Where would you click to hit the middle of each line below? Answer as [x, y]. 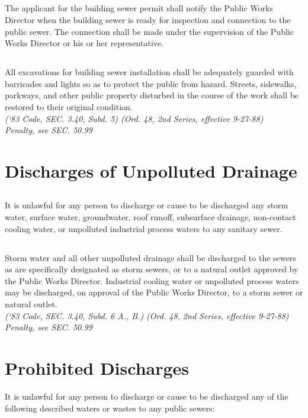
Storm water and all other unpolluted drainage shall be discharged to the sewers [150, 257]
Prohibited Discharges [97, 368]
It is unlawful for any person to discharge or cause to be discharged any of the [147, 396]
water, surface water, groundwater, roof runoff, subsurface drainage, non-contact [150, 217]
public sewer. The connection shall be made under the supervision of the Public [149, 31]
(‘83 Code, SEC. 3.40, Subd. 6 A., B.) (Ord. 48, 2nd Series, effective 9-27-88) [147, 315]
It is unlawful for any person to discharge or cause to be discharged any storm [147, 205]
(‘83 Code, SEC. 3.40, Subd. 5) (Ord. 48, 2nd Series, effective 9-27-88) [134, 118]
